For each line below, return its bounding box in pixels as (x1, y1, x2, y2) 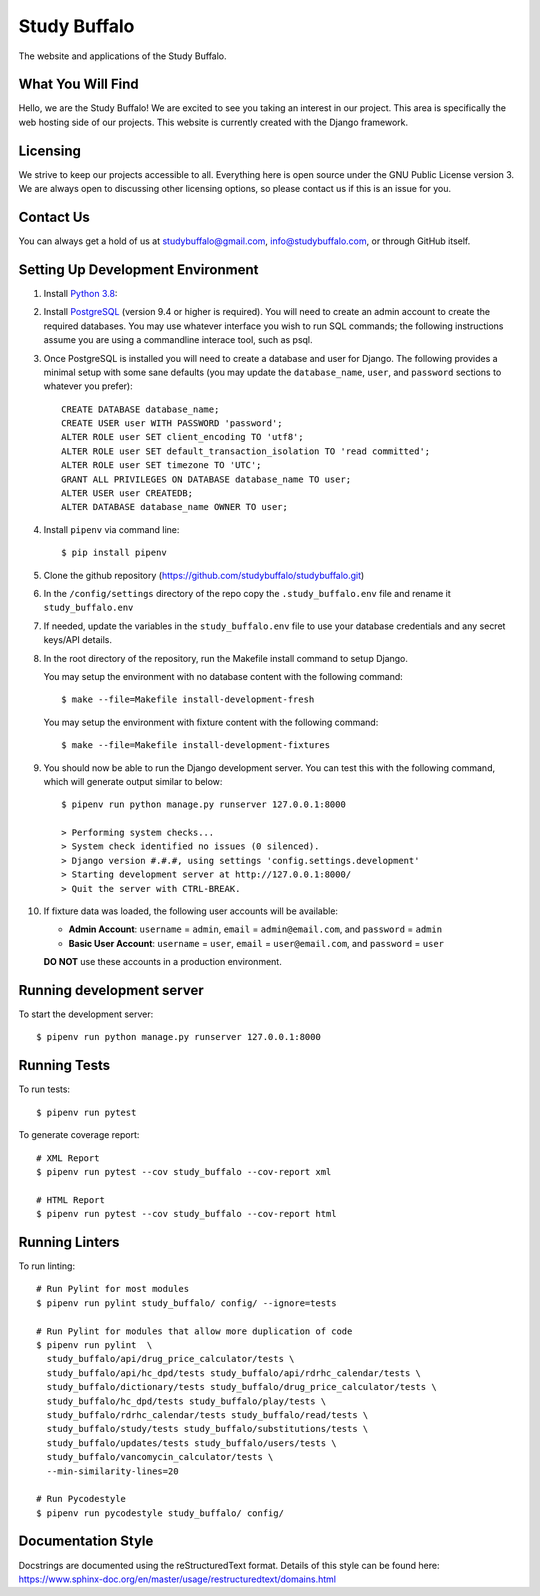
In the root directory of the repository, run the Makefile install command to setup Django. (43, 652, 409, 664)
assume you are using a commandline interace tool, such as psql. (43, 334, 314, 346)
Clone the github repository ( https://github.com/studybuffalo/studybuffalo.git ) (43, 569, 365, 581)
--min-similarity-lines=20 (46, 1465, 179, 1477)
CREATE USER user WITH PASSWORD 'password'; (61, 418, 284, 429)
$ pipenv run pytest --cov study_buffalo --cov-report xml (36, 1166, 332, 1177)
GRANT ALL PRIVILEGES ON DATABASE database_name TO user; (61, 473, 352, 485)
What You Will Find (18, 76, 139, 93)
